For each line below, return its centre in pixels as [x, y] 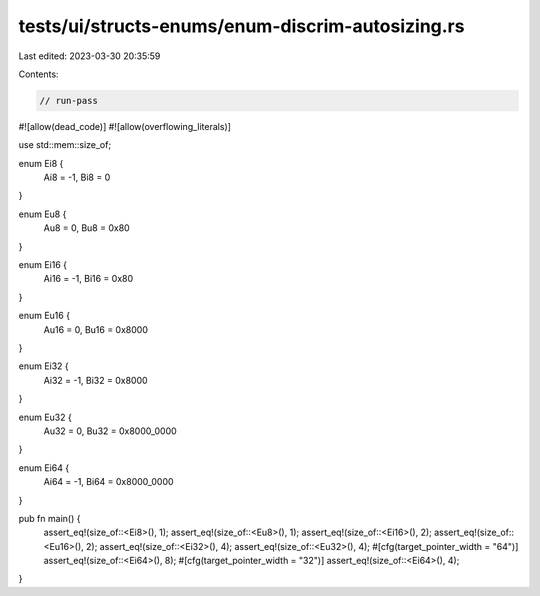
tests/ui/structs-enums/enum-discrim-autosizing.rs [241, 26]
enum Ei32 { [43, 366]
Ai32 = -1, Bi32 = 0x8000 [96, 380]
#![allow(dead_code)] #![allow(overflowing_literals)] [125, 126]
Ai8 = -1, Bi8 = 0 [77, 177]
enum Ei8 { [41, 163]
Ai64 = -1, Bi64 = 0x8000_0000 [108, 482]
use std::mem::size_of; [65, 145]
